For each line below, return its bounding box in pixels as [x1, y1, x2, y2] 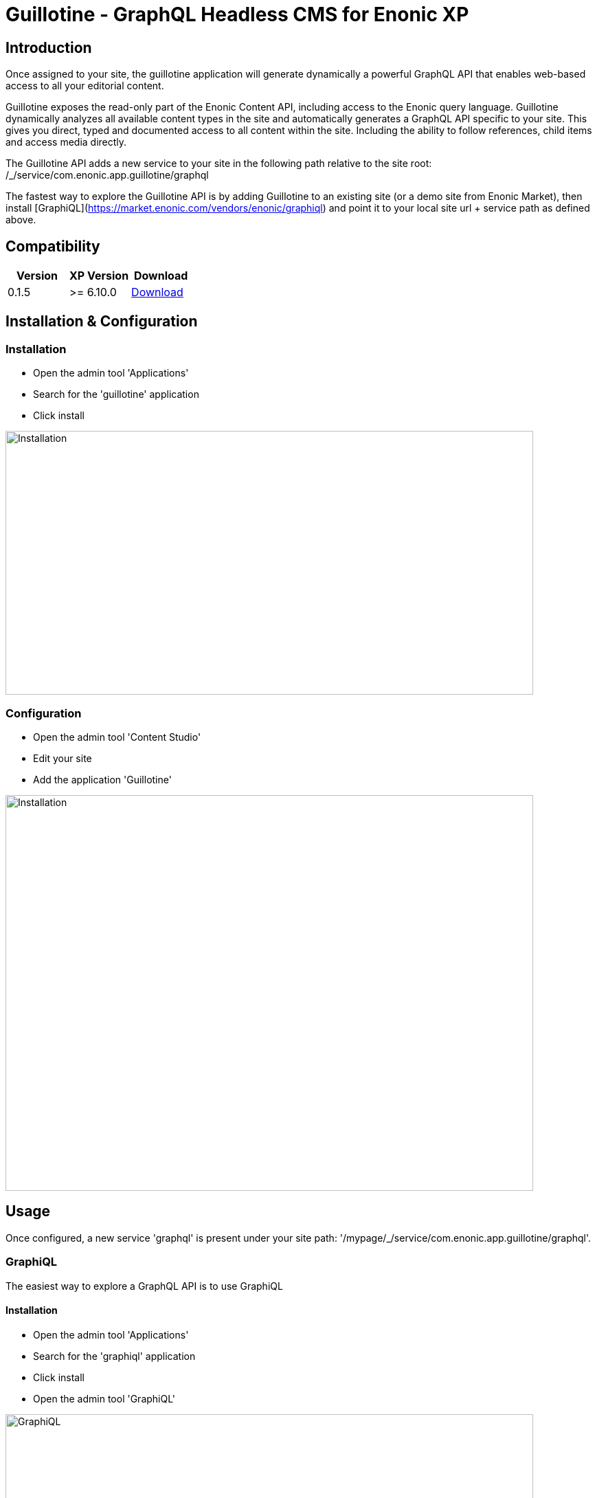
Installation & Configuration [5, 313, 198, 331]
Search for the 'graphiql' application [33, 1350, 196, 1362]
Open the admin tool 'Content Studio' [33, 730, 201, 743]
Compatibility [5, 237, 100, 255]
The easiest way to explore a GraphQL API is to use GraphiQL [5, 1279, 283, 1292]
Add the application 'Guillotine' [33, 773, 172, 785]
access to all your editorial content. [5, 80, 164, 92]
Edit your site [33, 752, 92, 764]
